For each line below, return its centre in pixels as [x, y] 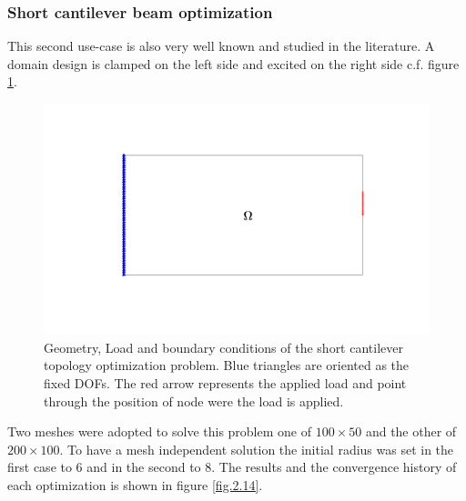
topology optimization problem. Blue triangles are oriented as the [227, 365]
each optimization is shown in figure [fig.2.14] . [135, 484]
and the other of [411, 431]
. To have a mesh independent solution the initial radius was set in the [257, 449]
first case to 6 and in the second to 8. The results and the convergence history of [232, 467]
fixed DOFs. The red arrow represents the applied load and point [225, 383]
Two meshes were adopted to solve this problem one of [159, 431]
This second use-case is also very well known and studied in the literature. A [221, 46]
